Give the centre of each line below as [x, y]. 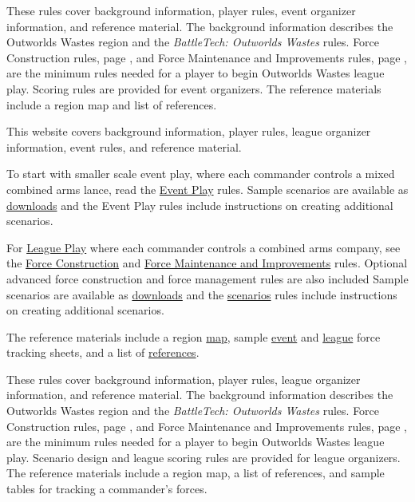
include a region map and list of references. [112, 104]
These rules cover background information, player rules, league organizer [184, 379]
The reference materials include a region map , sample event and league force [194, 336]
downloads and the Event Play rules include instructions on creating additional [200, 205]
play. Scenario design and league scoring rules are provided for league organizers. [204, 457]
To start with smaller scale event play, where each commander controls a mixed [201, 174]
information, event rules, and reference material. [124, 146]
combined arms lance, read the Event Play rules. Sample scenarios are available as [207, 189]
